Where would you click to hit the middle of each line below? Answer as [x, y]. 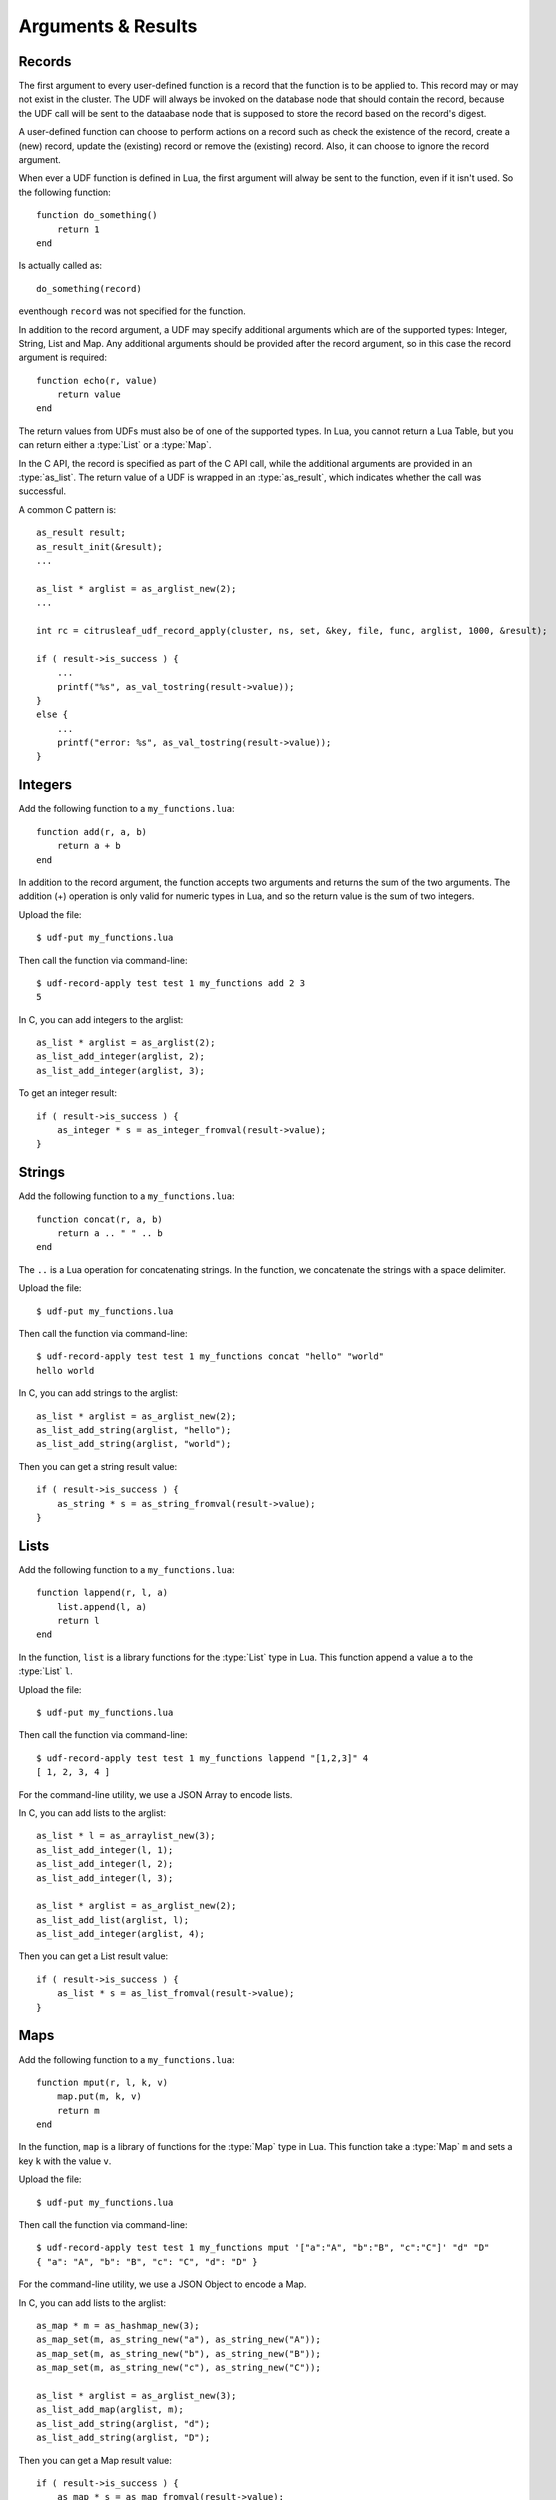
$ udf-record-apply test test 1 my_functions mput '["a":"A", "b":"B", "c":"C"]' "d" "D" [263, 2248]
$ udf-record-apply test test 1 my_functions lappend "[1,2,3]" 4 [202, 1758]
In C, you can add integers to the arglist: [101, 1019]
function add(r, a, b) [92, 831]
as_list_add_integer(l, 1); [105, 1849]
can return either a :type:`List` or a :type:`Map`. [115, 445]
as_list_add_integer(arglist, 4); [120, 1934]
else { [52, 714]
